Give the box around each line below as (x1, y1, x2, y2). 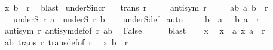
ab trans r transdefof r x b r (4, 35, 128, 48)
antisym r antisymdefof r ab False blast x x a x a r (4, 24, 265, 36)
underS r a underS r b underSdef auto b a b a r (13, 12, 260, 25)
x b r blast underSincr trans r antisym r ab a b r (4, 1, 268, 13)
